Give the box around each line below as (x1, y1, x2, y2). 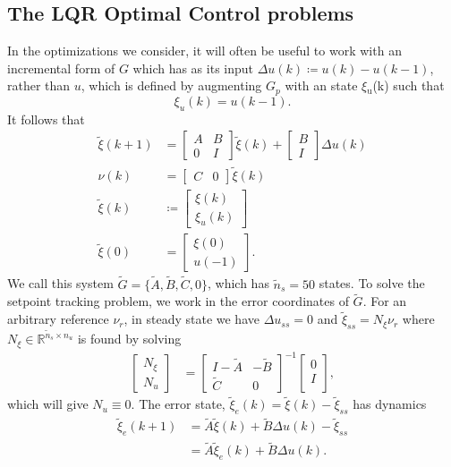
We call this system (7, 274, 114, 293)
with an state (285, 76, 358, 95)
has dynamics (353, 395, 427, 413)
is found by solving (77, 329, 182, 348)
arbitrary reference (7, 310, 109, 328)
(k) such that (372, 76, 445, 95)
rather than (7, 76, 71, 95)
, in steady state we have (123, 310, 260, 328)
